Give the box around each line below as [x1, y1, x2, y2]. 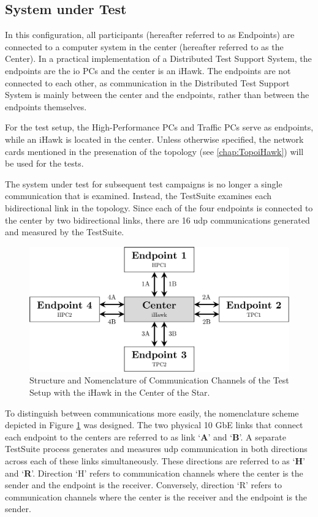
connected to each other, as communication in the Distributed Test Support [5, 76, 290, 89]
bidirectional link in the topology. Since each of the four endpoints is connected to [5, 201, 313, 214]
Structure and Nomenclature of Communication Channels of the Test [29, 374, 289, 387]
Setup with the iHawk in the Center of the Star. [29, 386, 210, 399]
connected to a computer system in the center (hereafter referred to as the [5, 40, 284, 53]
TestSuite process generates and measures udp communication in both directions [5, 442, 308, 455]
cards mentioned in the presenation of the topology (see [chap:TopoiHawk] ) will [5, 145, 304, 157]
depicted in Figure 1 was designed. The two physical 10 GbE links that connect [5, 418, 303, 431]
